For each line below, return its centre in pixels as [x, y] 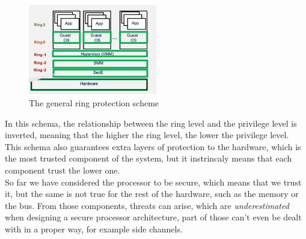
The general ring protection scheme [94, 102]
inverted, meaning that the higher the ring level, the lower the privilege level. [147, 135]
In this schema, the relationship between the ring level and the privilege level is [151, 123]
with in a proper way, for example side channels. [94, 228]
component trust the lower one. [63, 170]
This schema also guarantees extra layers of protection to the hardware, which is [153, 146]
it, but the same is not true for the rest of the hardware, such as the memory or [152, 194]
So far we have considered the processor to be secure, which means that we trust [153, 182]
